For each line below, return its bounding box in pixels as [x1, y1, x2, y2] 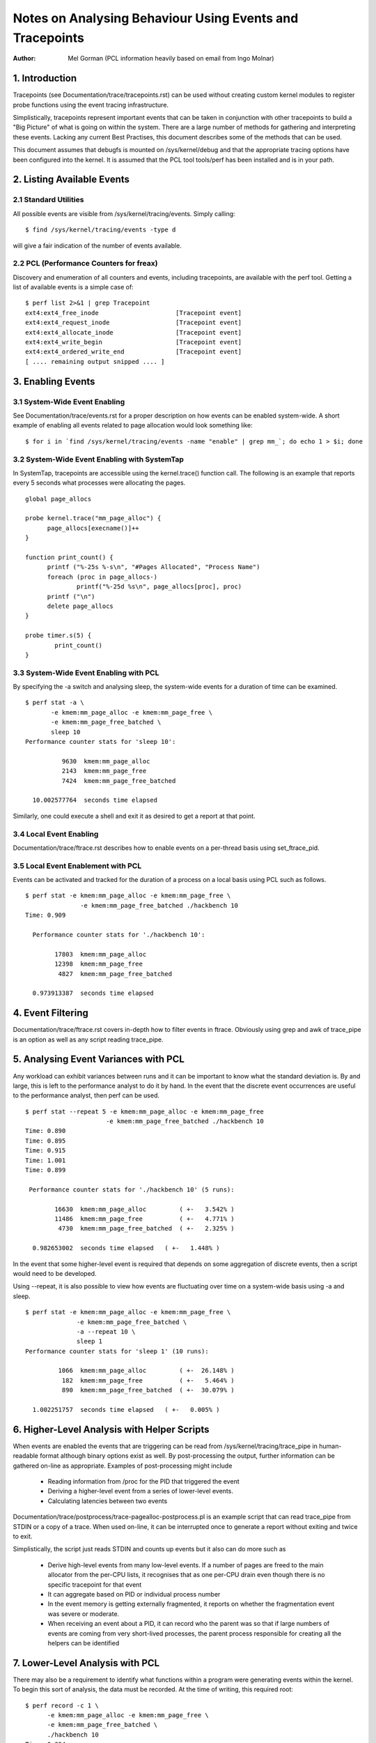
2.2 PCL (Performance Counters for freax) [13, 259, 158, 268]
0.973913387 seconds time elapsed [32, 989, 155, 997]
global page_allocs [25, 495, 92, 503]
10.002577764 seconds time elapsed [32, 796, 158, 805]
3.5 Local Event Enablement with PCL [13, 861, 142, 871]
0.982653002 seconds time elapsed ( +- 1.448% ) [32, 1245, 220, 1252]
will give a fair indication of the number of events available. [13, 241, 182, 250]
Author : [13, 54, 36, 63]
